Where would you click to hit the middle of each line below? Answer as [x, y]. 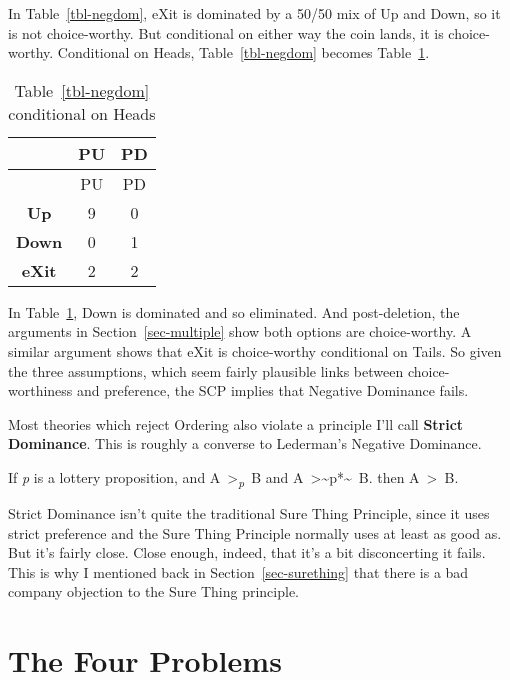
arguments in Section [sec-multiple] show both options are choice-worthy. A [240, 331]
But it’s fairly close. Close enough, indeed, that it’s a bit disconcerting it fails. [247, 552]
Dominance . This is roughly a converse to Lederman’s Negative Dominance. [245, 443]
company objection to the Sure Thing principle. [154, 591]
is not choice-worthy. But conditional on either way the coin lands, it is [226, 32]
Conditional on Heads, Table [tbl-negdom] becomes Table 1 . [243, 52]
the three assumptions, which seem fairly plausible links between [206, 370]
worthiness [40, 390]
